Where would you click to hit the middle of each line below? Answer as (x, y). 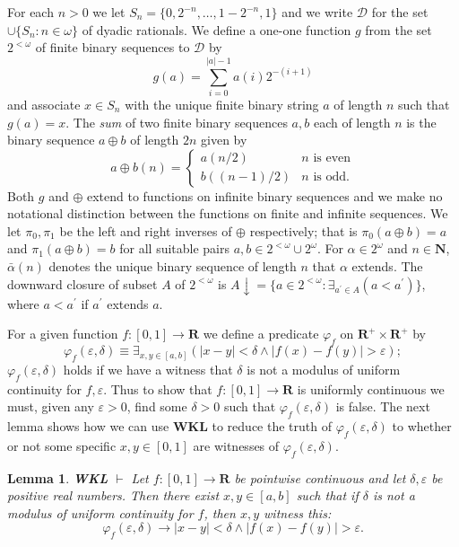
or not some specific (62, 445)
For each (30, 12)
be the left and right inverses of (146, 230)
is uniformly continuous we (371, 388)
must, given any (51, 406)
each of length (352, 122)
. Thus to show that (158, 388)
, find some (157, 406)
